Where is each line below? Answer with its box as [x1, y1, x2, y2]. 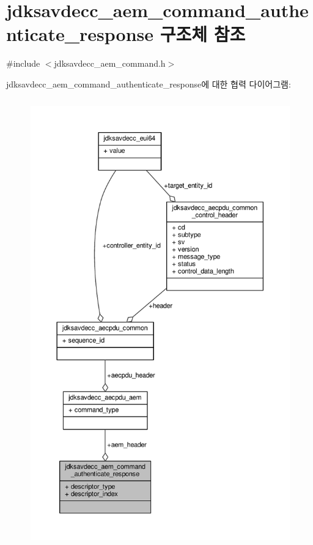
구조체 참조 [160, 21, 246, 46]
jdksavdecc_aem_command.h [54, 57, 166, 70]
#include [6, 57, 40, 70]
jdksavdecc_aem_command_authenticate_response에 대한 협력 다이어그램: [6, 77, 291, 90]
